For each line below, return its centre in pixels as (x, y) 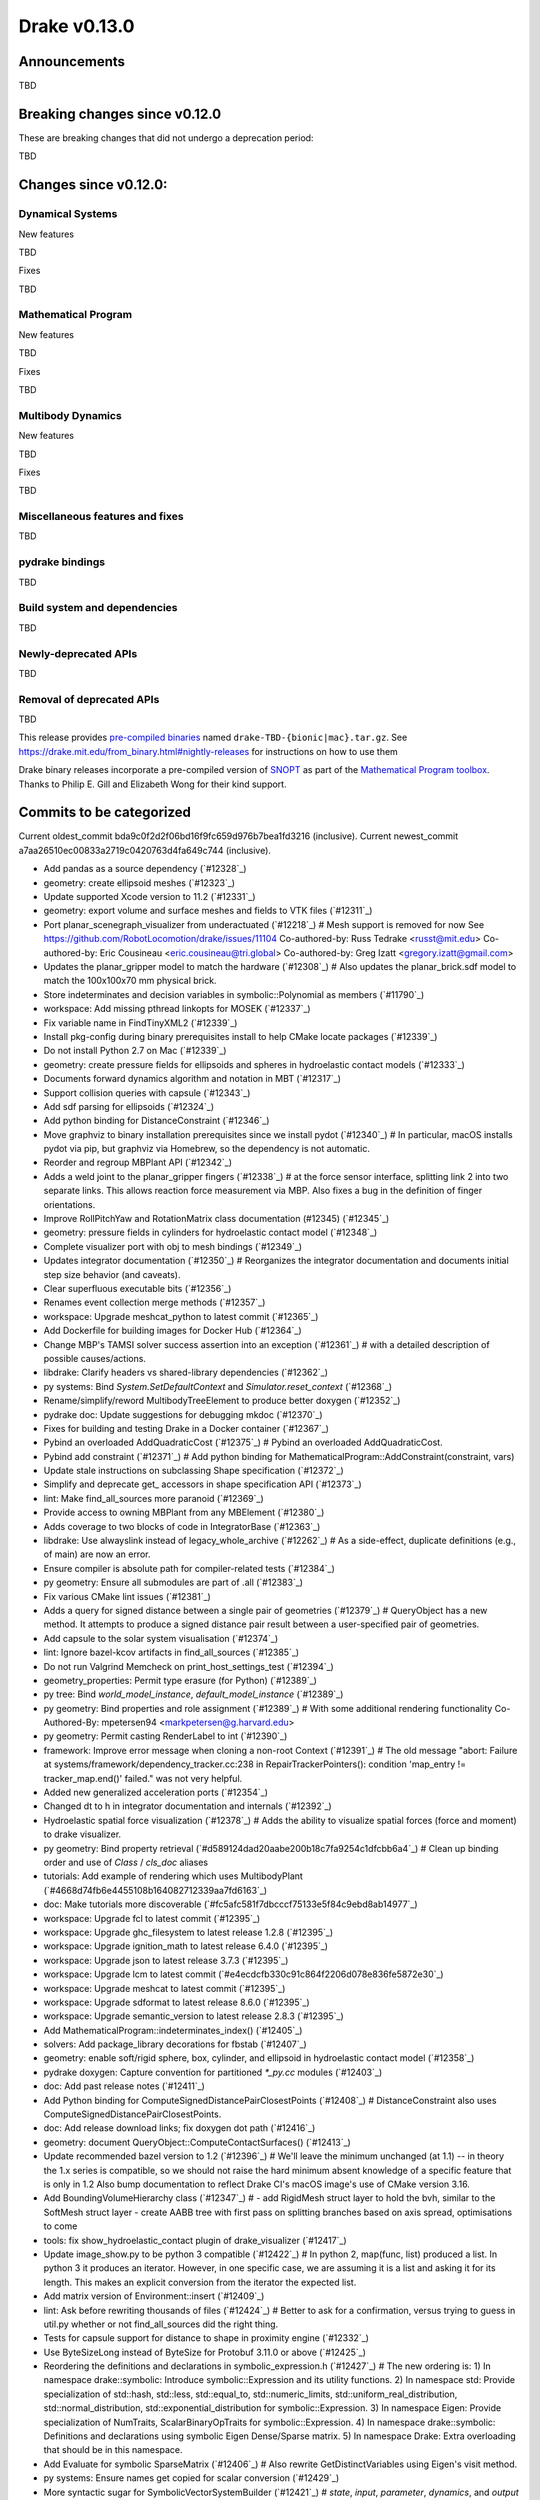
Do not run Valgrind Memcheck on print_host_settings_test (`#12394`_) (188, 1666)
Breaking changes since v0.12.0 (120, 113)
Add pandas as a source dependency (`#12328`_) (145, 869)
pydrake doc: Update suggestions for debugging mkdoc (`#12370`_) (183, 1414)
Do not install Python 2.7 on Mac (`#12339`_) (135, 1051)
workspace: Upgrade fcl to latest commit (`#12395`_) (152, 1918)
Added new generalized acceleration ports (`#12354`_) (156, 1792)
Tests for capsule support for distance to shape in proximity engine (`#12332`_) (206, 2338)
